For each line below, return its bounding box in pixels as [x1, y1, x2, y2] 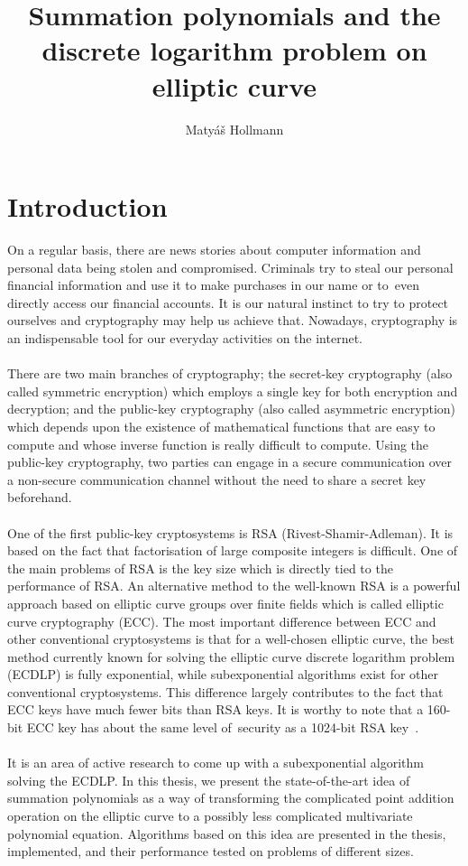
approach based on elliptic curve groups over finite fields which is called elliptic [7, 593, 444, 612]
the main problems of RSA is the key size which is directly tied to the [7, 558, 393, 577]
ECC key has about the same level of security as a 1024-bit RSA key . [26, 718, 419, 737]
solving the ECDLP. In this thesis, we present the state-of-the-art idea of [7, 770, 410, 789]
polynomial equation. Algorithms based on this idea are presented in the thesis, [7, 824, 446, 843]
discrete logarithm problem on [41, 32, 427, 69]
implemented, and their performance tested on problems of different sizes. [7, 842, 414, 861]
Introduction [7, 188, 168, 225]
